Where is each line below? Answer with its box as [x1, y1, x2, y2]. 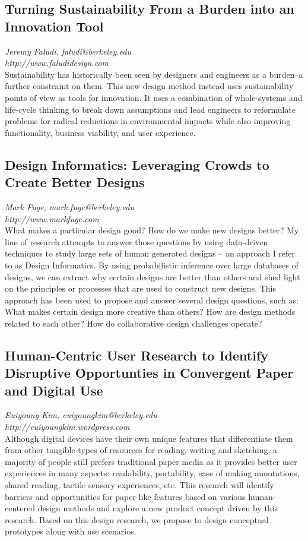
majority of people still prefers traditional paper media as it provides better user [5, 455, 297, 467]
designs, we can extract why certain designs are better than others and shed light [5, 270, 300, 283]
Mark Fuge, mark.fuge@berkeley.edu [5, 200, 135, 213]
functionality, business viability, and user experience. [5, 126, 196, 138]
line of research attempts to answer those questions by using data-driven [5, 235, 268, 248]
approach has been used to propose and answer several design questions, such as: [5, 293, 299, 306]
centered [5, 502, 35, 514]
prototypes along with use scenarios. [5, 525, 136, 537]
